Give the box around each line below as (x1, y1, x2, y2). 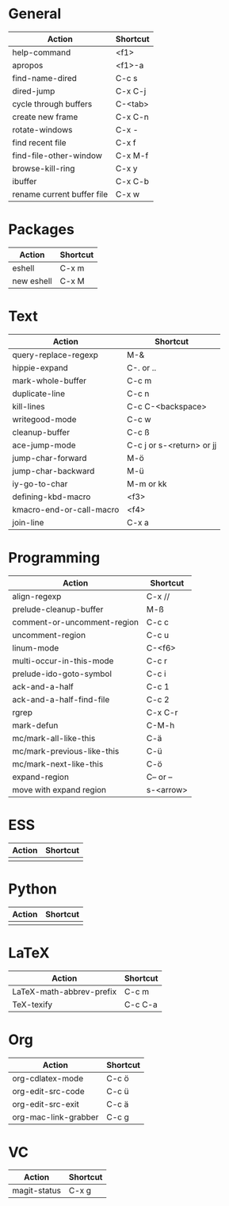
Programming (8, 549, 101, 567)
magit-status (12, 1185, 62, 1196)
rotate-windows (12, 124, 73, 135)
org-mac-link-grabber (12, 1112, 99, 1123)
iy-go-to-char (12, 478, 68, 489)
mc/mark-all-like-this (12, 732, 96, 743)
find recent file (12, 136, 67, 148)
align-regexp (12, 590, 62, 601)
